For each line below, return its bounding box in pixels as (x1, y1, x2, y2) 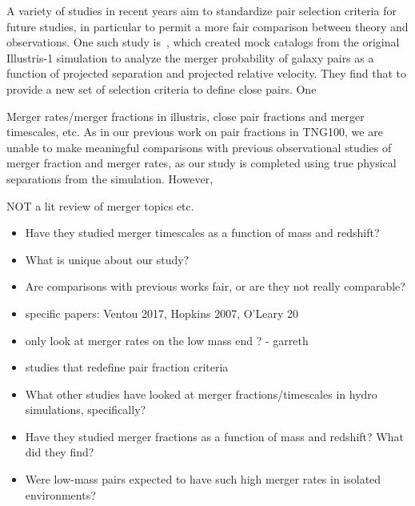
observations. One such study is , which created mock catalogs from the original (6, 34, 400, 50)
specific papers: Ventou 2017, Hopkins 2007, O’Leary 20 (25, 304, 298, 321)
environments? (25, 486, 96, 503)
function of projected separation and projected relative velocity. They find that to (6, 65, 407, 82)
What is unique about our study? (25, 251, 190, 267)
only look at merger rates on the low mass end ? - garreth (25, 331, 309, 348)
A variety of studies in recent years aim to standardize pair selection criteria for (6, 2, 397, 18)
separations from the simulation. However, (6, 170, 213, 187)
